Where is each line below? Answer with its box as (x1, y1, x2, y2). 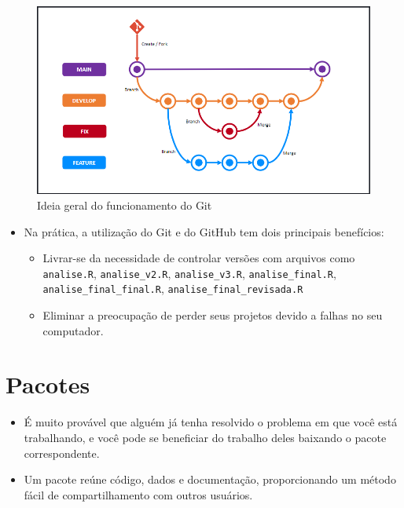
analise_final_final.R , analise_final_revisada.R (42, 280, 303, 297)
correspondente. (24, 444, 100, 461)
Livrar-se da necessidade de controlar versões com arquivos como (42, 250, 355, 266)
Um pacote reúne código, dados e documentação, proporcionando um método (24, 471, 396, 488)
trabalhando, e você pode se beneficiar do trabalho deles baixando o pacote (24, 429, 387, 445)
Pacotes (6, 368, 90, 400)
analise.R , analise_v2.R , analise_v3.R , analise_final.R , (42, 265, 336, 281)
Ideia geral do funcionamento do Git (37, 196, 212, 213)
